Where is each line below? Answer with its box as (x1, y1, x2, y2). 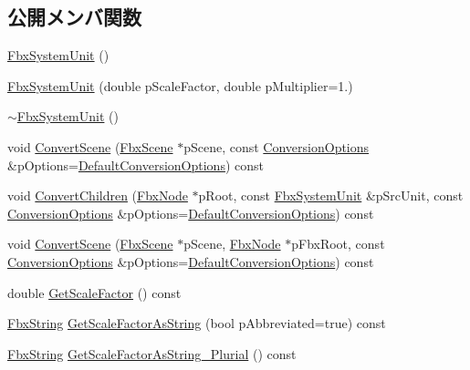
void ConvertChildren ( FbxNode (7, 186, 188, 205)
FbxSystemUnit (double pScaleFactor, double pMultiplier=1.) (7, 76, 353, 95)
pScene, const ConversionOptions (183, 137, 370, 156)
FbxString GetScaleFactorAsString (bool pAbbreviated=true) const (7, 313, 386, 333)
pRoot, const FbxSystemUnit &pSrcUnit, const (198, 186, 464, 205)
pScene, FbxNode (183, 234, 281, 253)
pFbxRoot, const (291, 234, 385, 253)
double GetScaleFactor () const (7, 283, 182, 302)
